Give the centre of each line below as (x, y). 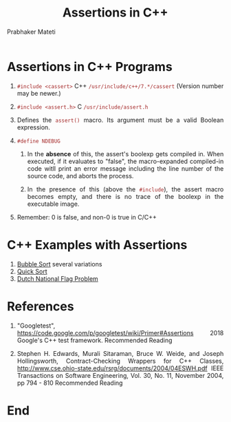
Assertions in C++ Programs (90, 66)
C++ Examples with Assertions (97, 245)
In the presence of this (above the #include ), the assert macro (125, 189)
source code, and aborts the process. (80, 176)
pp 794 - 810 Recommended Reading (70, 383)
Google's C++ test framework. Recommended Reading (95, 340)
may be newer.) (39, 93)
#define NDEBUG (39, 141)
